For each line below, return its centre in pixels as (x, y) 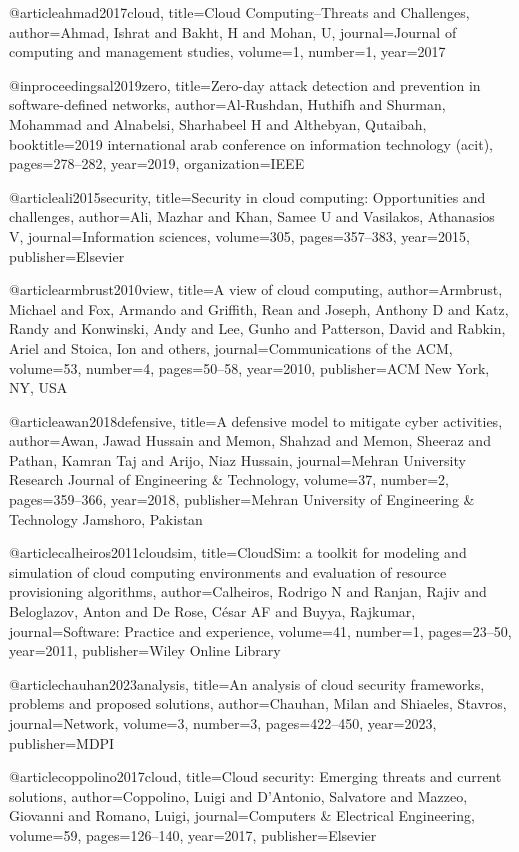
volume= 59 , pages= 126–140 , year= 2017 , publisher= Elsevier (193, 834)
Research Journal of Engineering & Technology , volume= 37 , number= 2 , (229, 479)
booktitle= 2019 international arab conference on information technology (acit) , (251, 143)
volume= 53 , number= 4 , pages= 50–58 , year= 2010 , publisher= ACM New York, (249, 367)
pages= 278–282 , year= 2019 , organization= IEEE (157, 163)
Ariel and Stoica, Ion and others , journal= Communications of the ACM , (231, 347)
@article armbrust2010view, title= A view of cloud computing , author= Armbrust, (256, 289)
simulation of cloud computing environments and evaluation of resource (228, 571)
